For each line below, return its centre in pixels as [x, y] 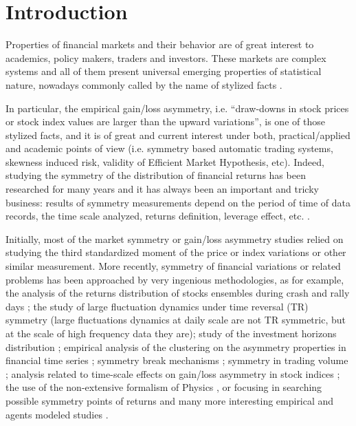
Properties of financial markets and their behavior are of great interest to [160, 44]
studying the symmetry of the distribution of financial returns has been [156, 175]
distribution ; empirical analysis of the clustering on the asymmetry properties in [176, 347]
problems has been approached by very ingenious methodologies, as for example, [175, 279]
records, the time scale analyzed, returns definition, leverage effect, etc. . [158, 216]
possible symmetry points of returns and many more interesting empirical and [170, 400]
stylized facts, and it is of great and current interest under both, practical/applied [178, 135]
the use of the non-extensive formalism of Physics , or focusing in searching [164, 387]
